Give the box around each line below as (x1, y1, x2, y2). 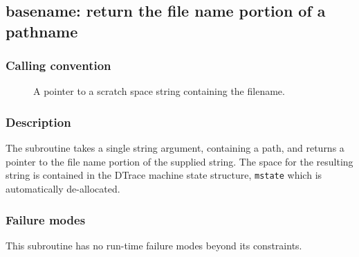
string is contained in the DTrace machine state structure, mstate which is (6, 168, 322, 182)
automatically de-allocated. (6, 181, 120, 196)
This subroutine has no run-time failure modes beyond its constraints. (6, 238, 302, 252)
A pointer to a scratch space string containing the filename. (33, 84, 285, 98)
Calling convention (6, 57, 111, 74)
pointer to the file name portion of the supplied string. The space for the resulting (6, 154, 353, 168)
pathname (6, 20, 78, 42)
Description (6, 113, 71, 130)
